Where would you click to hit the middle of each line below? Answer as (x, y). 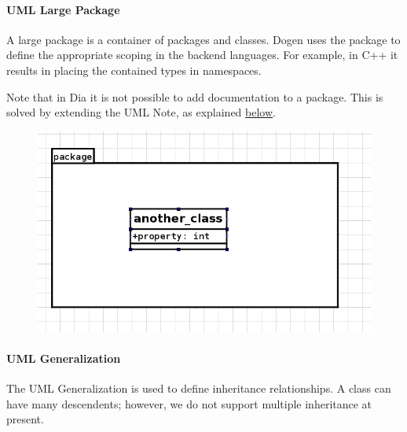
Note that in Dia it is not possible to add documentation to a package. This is (195, 96)
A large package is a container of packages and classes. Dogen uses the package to (203, 39)
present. (25, 419)
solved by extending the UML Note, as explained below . (141, 112)
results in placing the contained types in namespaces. (134, 70)
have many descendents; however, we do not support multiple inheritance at (189, 403)
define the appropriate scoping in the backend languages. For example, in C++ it (202, 55)
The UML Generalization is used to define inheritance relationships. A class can (199, 388)
